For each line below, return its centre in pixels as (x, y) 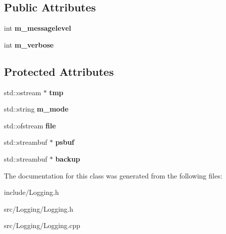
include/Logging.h (31, 192)
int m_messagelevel (38, 28)
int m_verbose (29, 44)
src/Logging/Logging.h (39, 208)
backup (68, 158)
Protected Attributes (59, 71)
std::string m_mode (36, 109)
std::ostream (23, 92)
